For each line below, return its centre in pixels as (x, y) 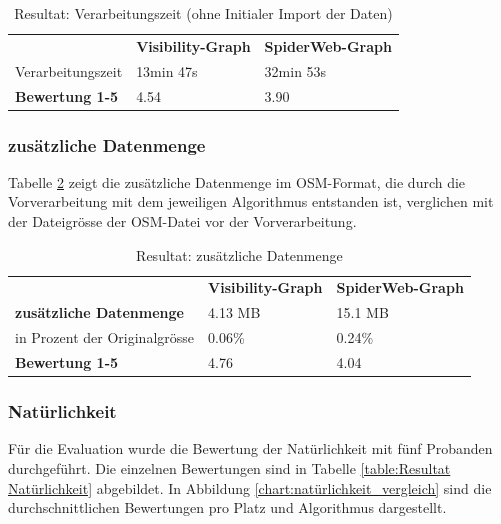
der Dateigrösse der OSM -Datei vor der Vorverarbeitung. (182, 221)
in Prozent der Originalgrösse (105, 337)
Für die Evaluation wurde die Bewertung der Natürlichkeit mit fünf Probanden (250, 448)
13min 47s (167, 70)
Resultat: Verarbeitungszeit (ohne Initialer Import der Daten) (203, 13)
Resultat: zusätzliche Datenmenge (239, 254)
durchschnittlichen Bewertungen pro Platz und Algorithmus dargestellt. (227, 507)
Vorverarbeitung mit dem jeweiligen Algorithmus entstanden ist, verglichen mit (251, 201)
